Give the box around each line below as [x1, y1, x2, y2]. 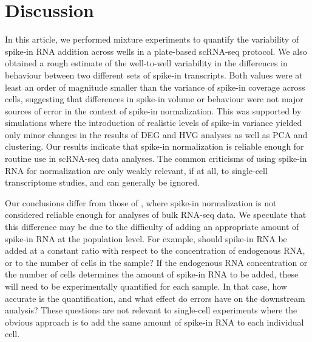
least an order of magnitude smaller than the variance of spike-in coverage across [5, 80, 305, 93]
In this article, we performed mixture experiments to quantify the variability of [5, 33, 299, 46]
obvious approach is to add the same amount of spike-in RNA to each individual [5, 315, 304, 328]
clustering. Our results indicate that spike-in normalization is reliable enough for [5, 140, 304, 153]
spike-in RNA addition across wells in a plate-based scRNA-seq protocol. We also [5, 44, 307, 57]
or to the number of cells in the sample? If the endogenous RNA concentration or [5, 256, 308, 268]
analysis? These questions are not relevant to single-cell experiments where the [5, 304, 297, 316]
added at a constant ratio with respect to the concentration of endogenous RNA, [5, 244, 305, 257]
